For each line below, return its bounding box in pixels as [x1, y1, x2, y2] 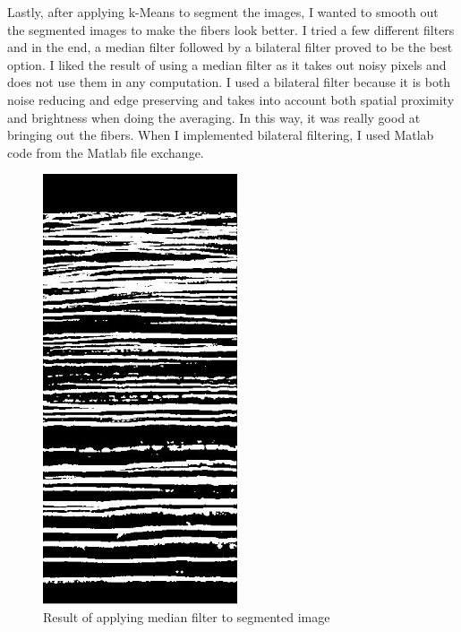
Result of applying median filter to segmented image [43, 607, 330, 626]
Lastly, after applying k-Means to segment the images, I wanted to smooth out [7, 3, 439, 21]
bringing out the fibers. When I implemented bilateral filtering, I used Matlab [7, 126, 434, 144]
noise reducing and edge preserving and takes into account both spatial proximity [7, 90, 455, 108]
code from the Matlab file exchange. [7, 143, 204, 161]
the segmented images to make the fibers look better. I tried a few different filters [7, 20, 455, 39]
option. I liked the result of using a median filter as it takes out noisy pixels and [7, 55, 447, 74]
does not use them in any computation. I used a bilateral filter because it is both [7, 73, 451, 91]
